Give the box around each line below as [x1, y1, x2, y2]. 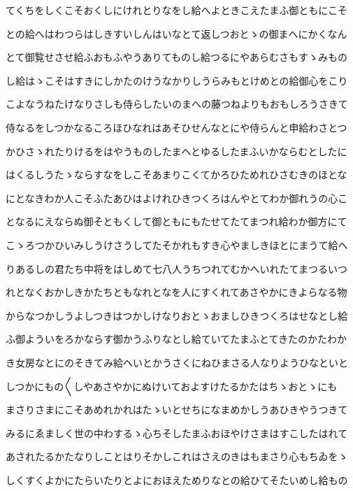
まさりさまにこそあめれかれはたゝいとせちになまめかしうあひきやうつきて [6, 402, 348, 417]
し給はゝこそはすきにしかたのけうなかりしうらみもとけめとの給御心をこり [6, 73, 348, 87]
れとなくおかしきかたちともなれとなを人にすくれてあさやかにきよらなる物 [6, 285, 347, 299]
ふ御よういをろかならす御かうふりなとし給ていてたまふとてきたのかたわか [6, 332, 347, 346]
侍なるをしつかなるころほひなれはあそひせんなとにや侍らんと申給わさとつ [6, 120, 347, 134]
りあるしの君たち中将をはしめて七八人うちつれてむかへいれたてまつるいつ [6, 261, 347, 276]
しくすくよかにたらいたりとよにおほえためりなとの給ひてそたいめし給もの [6, 472, 348, 487]
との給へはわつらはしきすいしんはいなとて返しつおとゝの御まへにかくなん [6, 26, 347, 41]
